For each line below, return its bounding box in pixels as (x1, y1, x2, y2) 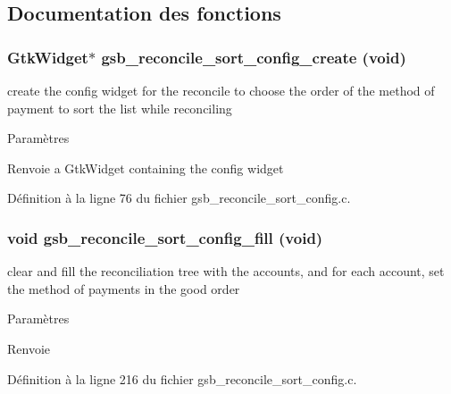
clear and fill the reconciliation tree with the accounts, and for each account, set (7, 262, 445, 281)
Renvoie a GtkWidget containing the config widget (7, 158, 284, 177)
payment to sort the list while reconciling (7, 98, 232, 117)
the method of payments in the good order (7, 279, 240, 298)
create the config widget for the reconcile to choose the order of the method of (7, 81, 435, 99)
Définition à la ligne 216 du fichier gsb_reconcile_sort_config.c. (7, 369, 357, 388)
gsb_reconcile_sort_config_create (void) (101, 46, 406, 68)
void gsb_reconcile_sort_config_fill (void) (7, 226, 323, 248)
